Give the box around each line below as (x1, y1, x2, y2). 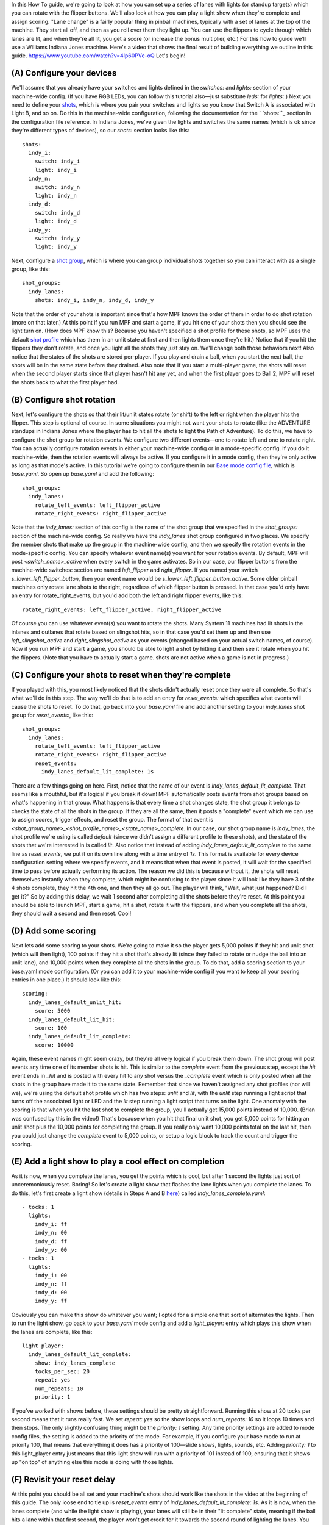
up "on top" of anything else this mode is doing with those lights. (11, 1459, 174, 1465)
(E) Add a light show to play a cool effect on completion (11, 1156, 225, 1166)
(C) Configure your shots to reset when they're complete (11, 670, 232, 680)
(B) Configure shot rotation (11, 394, 116, 405)
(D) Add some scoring (11, 926, 96, 936)
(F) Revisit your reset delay (11, 1474, 116, 1485)
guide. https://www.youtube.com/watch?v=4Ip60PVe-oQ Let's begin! (11, 52, 186, 59)
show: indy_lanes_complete (34, 1359, 116, 1366)
